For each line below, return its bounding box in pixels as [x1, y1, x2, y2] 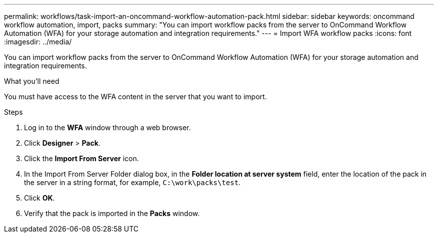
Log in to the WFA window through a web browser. [24, 123, 191, 132]
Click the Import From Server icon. [24, 154, 139, 163]
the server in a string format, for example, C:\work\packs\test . [24, 178, 241, 187]
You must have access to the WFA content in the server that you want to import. [4, 92, 267, 101]
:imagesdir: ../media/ [4, 37, 72, 46]
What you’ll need [4, 77, 59, 85]
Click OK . [24, 194, 55, 202]
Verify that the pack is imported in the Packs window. [24, 209, 200, 218]
